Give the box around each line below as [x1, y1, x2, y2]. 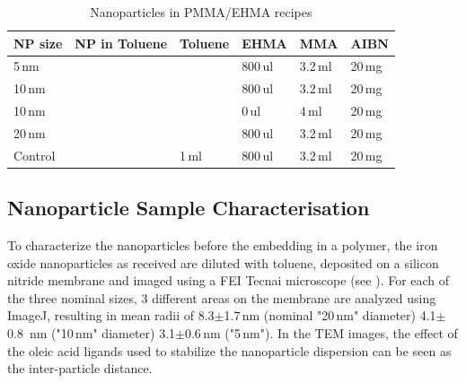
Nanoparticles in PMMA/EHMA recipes [90, 3, 312, 21]
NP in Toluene [75, 33, 168, 52]
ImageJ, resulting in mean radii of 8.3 [7, 306, 215, 325]
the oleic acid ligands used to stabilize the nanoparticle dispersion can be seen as [7, 341, 452, 360]
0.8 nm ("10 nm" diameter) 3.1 [7, 324, 176, 343]
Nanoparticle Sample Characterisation [7, 194, 370, 222]
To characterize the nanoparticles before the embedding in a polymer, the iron [7, 236, 438, 255]
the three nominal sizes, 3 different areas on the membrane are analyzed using [7, 288, 436, 307]
